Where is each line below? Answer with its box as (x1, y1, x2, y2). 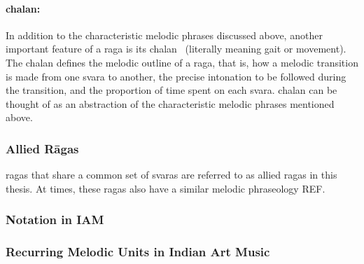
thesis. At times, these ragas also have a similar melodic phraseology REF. (6, 181, 325, 195)
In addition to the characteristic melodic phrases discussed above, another (6, 27, 323, 42)
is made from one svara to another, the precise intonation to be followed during (6, 69, 346, 83)
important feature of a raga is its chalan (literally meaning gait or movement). (6, 41, 346, 56)
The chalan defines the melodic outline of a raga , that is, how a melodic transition (6, 55, 358, 69)
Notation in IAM (6, 211, 104, 228)
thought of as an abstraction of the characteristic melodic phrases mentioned (6, 96, 335, 111)
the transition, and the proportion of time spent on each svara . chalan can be (6, 83, 337, 97)
